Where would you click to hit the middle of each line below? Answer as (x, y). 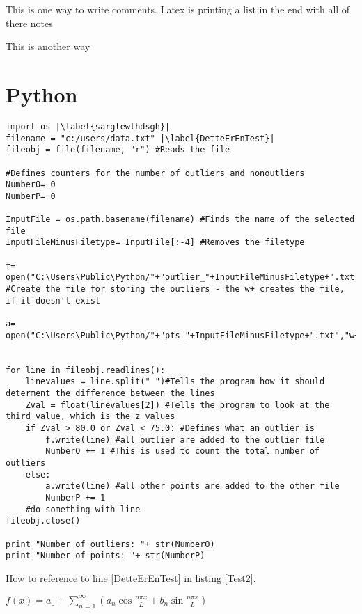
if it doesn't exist (53, 300)
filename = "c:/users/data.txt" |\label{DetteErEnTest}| (140, 138)
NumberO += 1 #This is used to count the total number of (183, 451)
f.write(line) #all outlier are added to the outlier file (185, 440)
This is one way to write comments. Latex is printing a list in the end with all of (178, 9)
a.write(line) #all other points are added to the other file (192, 486)
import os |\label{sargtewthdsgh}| (88, 126)
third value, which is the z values (90, 417)
